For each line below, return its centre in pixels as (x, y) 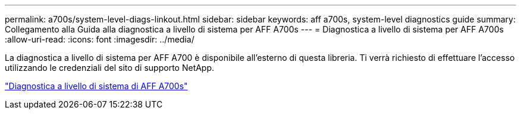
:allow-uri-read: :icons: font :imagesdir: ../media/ (100, 39)
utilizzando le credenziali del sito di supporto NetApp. (110, 68)
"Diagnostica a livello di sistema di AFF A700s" (96, 86)
